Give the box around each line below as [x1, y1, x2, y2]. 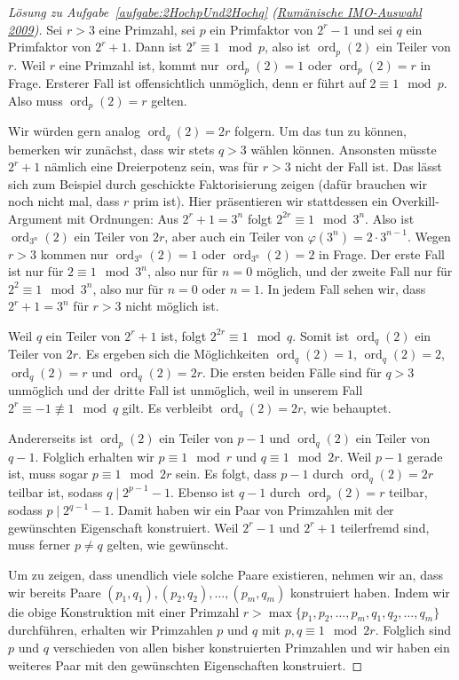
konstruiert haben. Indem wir [289, 582, 450, 601]
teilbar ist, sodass [8, 482, 103, 501]
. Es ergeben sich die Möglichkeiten [78, 344, 270, 363]
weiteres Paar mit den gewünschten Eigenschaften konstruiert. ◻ [8, 655, 363, 674]
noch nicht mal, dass [8, 192, 120, 210]
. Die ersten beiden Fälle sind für [202, 362, 382, 381]
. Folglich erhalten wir [35, 447, 154, 465]
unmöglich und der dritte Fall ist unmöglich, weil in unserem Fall [8, 381, 363, 399]
